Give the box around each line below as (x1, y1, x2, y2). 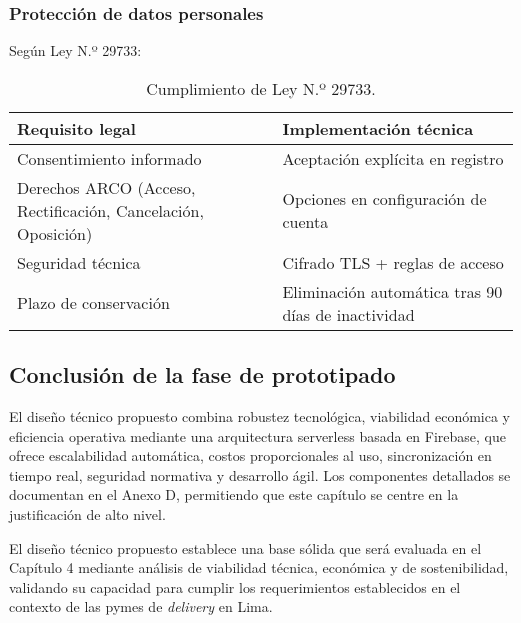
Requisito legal (17, 116, 136, 140)
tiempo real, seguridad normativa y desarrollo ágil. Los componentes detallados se (9, 464, 511, 485)
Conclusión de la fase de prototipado (9, 359, 396, 390)
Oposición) (17, 221, 93, 245)
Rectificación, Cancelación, (17, 198, 204, 222)
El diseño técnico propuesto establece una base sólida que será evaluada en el (9, 537, 482, 558)
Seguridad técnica (17, 250, 141, 274)
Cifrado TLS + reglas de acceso (282, 250, 504, 274)
